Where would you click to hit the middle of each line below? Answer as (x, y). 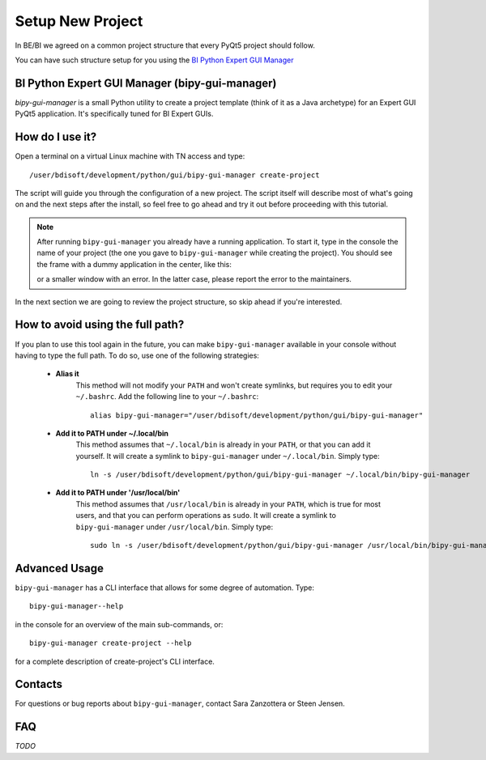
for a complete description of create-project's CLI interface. (115, 661)
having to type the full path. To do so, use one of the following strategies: (137, 355)
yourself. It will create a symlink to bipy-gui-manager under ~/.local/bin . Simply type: (228, 456)
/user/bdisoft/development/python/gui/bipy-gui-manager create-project (175, 175)
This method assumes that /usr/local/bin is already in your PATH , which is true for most (228, 504)
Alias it (68, 374)
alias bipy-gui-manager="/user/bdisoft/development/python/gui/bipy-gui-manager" (257, 415)
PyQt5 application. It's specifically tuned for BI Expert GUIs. (114, 114)
